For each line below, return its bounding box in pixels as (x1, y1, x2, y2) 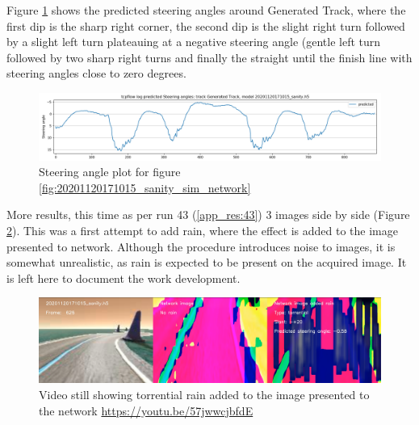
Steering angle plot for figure (39, 163, 181, 180)
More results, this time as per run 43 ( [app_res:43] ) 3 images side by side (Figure (6, 206, 410, 223)
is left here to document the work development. (6, 269, 241, 286)
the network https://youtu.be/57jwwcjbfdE (39, 402, 253, 419)
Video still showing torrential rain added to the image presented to (39, 385, 370, 402)
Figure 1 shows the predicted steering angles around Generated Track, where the (6, 2, 406, 18)
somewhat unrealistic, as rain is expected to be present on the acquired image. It (6, 254, 407, 271)
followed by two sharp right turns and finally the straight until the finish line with (6, 48, 413, 65)
